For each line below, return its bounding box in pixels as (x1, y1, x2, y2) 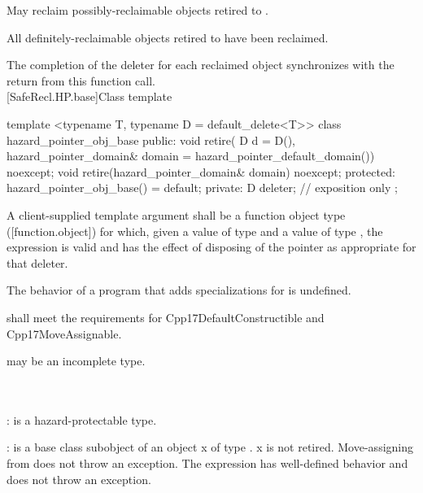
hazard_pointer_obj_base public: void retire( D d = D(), (7, 131, 295, 148)
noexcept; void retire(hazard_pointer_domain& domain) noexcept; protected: (7, 163, 395, 180)
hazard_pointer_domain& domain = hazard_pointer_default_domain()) (7, 147, 375, 164)
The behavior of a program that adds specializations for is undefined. (7, 281, 351, 299)
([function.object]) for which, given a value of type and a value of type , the (7, 222, 383, 239)
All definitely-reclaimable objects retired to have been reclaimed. (7, 28, 329, 46)
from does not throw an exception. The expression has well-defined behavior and (7, 455, 408, 472)
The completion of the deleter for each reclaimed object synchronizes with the (7, 56, 395, 73)
